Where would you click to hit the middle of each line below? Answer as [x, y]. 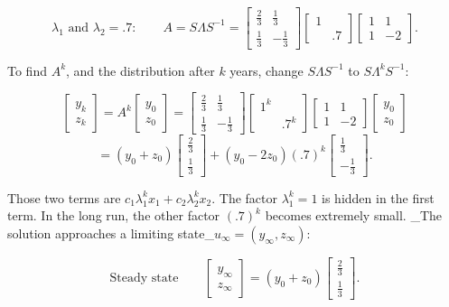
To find [27, 70]
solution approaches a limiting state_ [111, 233]
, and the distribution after [140, 70]
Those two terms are [64, 197]
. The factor [244, 197]
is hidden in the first [378, 197]
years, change [267, 70]
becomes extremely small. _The [354, 215]
